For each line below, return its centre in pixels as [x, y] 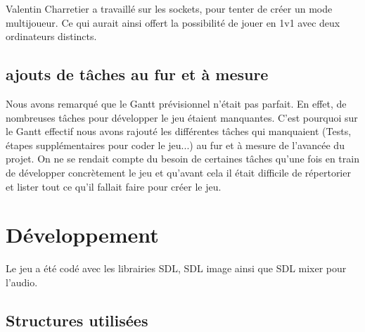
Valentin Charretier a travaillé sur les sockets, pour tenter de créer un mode [169, 8]
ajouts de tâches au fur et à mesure [137, 74]
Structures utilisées [77, 320]
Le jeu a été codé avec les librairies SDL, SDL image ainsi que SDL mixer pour [176, 268]
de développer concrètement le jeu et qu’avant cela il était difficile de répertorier [178, 172]
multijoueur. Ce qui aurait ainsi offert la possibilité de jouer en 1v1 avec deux [173, 22]
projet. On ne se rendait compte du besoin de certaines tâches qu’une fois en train [182, 159]
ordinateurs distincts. [51, 36]
